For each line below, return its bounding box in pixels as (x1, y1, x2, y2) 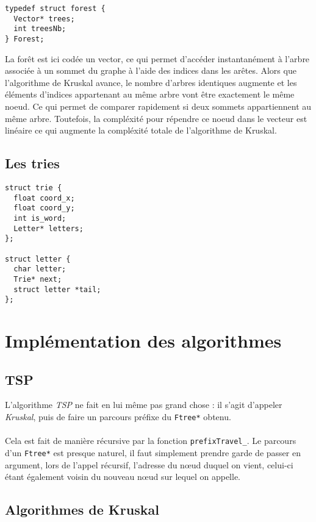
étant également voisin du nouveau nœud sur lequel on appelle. (5, 470, 240, 483)
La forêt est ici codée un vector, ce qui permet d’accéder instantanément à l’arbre (5, 52, 310, 65)
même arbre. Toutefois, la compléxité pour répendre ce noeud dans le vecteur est (5, 112, 307, 124)
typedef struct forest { (5, 4, 106, 13)
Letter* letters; (13, 224, 84, 233)
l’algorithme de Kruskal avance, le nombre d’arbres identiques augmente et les (5, 76, 297, 88)
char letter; (13, 265, 66, 274)
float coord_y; (13, 204, 75, 213)
